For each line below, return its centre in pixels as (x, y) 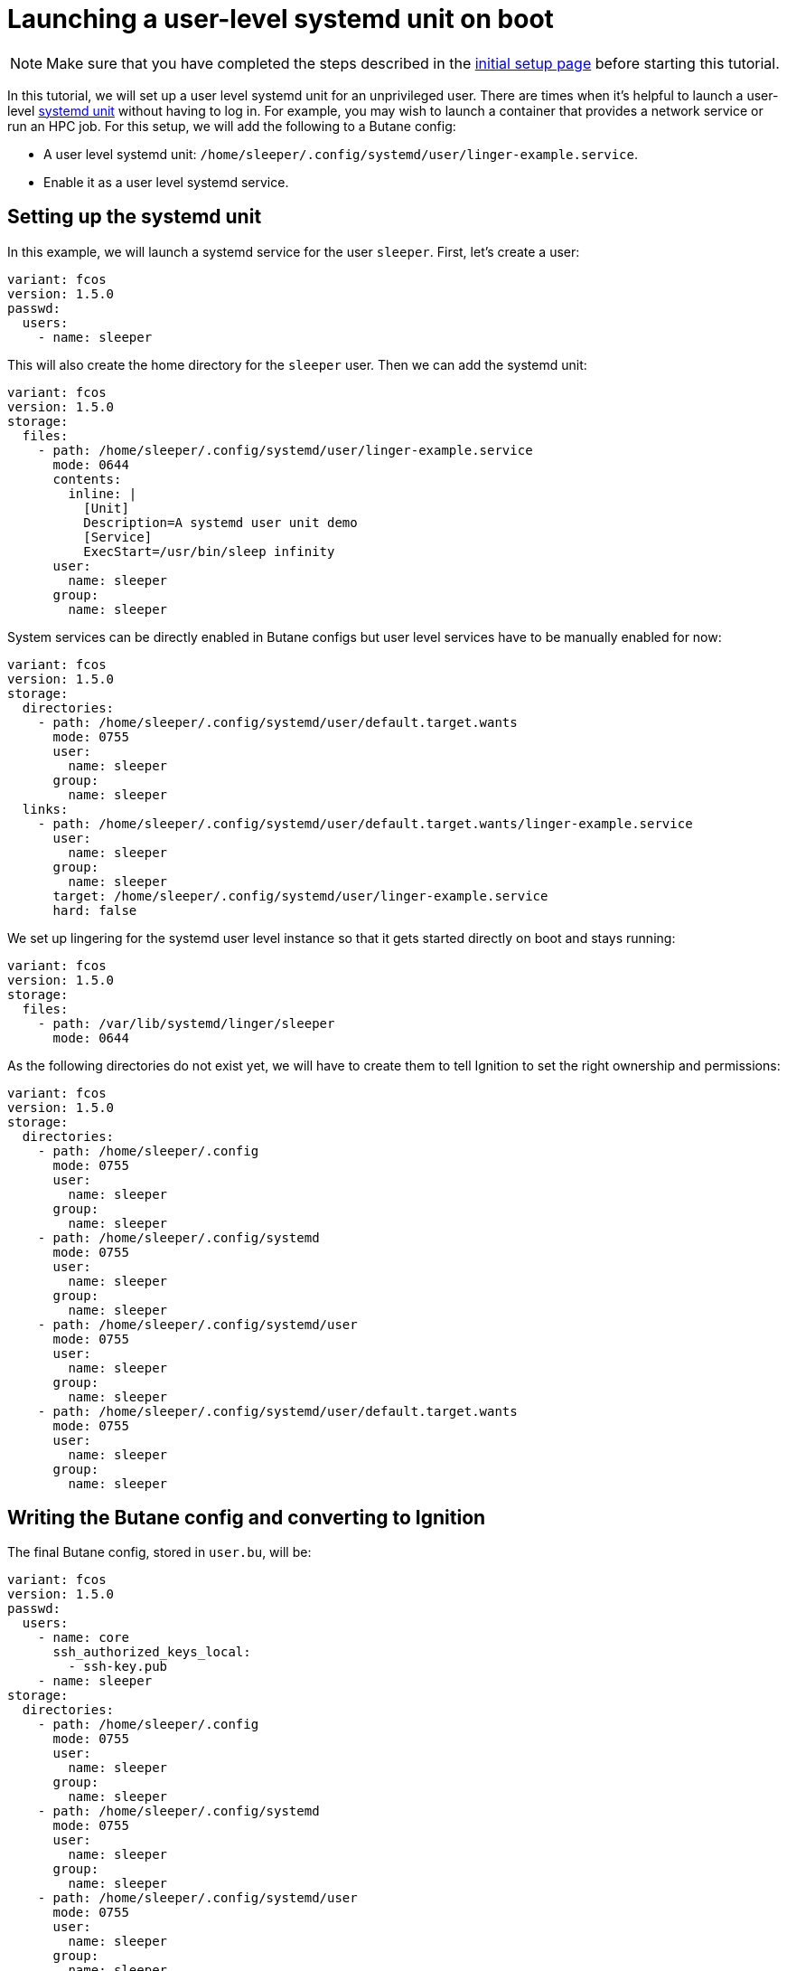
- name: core (83, 1638)
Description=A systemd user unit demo (220, 522)
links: (45, 809)
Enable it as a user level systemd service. (166, 182)
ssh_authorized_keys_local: (152, 1652)
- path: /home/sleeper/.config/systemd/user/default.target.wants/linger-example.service (365, 823)
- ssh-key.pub (118, 1667)
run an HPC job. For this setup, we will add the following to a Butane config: (232, 126)
